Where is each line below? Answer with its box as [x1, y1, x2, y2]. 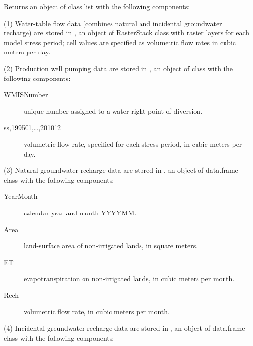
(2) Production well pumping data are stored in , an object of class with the [4, 63, 233, 73]
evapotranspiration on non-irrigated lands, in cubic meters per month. [24, 273, 235, 284]
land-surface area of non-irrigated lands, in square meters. [24, 240, 198, 251]
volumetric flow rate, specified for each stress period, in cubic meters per [24, 138, 242, 149]
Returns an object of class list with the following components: [4, 1, 190, 11]
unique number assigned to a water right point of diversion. [24, 106, 203, 116]
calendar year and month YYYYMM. [24, 207, 137, 217]
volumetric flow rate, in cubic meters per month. [24, 306, 169, 317]
